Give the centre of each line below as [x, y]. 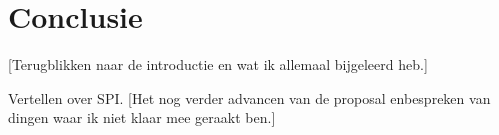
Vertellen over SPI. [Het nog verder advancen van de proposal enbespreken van [249, 97]
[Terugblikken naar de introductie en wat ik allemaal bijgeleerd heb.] [218, 64]
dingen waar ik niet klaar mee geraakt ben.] [142, 117]
